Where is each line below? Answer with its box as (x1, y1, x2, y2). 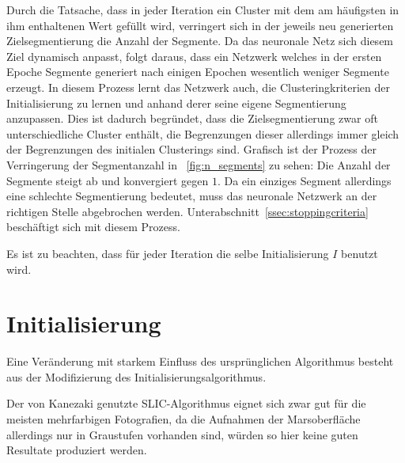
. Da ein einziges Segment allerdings (217, 172, 392, 188)
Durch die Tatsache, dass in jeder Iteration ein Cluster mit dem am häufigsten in (6, 2, 399, 17)
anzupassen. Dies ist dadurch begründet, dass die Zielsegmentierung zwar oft (6, 110, 378, 127)
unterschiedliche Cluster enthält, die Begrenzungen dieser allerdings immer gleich (6, 125, 399, 142)
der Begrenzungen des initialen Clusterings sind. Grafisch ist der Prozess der (6, 141, 377, 157)
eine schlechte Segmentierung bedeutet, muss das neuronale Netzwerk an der (6, 188, 377, 204)
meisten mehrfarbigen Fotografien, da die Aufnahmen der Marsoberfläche (6, 411, 361, 427)
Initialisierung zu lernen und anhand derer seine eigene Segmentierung (6, 94, 346, 111)
